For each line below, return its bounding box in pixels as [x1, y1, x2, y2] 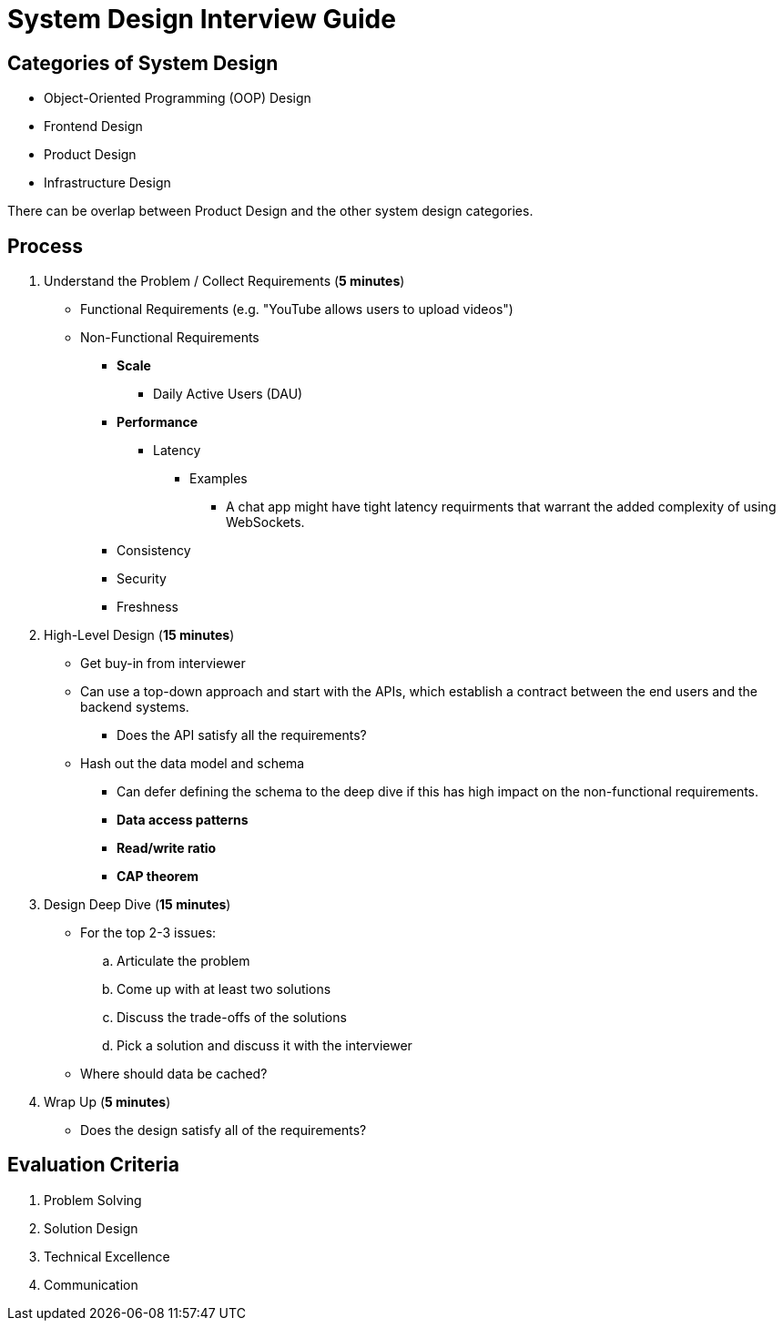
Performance [117, 414, 198, 431]
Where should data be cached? [80, 1066, 268, 1082]
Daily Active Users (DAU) [153, 386, 303, 402]
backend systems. [80, 699, 189, 715]
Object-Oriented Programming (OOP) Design [44, 90, 311, 106]
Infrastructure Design [44, 175, 171, 191]
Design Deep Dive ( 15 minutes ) [44, 897, 231, 913]
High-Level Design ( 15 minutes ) [44, 627, 235, 644]
